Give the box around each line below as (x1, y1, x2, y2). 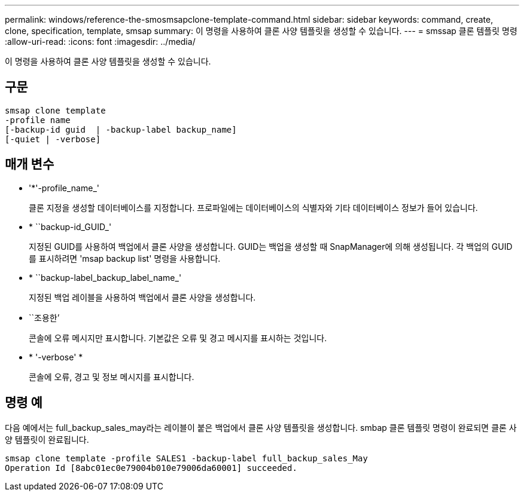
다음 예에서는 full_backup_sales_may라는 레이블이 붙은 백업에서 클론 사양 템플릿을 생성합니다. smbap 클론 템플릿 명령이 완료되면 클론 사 (5, 422, 517, 433)
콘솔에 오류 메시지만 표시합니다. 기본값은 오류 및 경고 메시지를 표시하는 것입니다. (29, 332, 327, 343)
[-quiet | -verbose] (5, 134, 101, 144)
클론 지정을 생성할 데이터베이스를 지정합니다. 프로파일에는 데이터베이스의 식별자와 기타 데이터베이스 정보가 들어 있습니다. (29, 202, 478, 213)
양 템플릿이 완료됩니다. (5, 434, 89, 445)
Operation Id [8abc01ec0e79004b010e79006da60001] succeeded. (5, 463, 297, 473)
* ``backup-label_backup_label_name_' (29, 272, 182, 283)
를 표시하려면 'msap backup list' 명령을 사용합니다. (29, 253, 221, 264)
